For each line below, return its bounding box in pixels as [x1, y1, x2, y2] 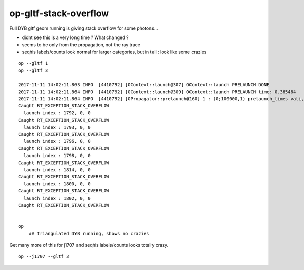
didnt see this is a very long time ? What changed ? [22, 34, 129, 41]
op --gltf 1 [18, 61, 48, 66]
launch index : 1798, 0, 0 [23, 152, 91, 159]
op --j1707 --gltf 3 [18, 254, 69, 259]
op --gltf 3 [18, 67, 48, 73]
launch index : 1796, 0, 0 [23, 138, 91, 144]
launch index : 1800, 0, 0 [23, 181, 91, 187]
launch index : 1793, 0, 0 [23, 124, 91, 130]
